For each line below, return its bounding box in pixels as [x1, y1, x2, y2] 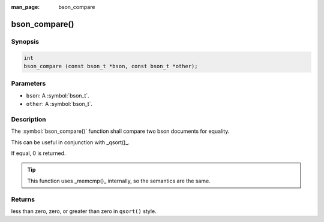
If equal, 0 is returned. [11, 150, 66, 157]
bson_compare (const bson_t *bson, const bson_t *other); [23, 63, 198, 69]
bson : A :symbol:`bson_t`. [26, 92, 89, 99]
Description [11, 115, 46, 123]
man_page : [11, 4, 40, 10]
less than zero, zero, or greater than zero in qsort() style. [11, 207, 157, 215]
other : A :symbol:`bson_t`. [26, 101, 93, 108]
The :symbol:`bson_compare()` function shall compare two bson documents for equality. [11, 127, 230, 135]
